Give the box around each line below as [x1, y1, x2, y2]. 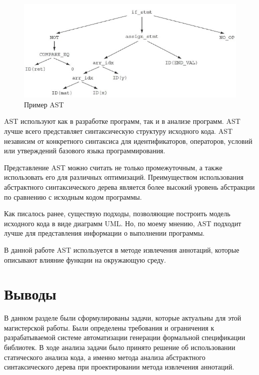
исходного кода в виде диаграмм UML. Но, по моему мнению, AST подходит [4, 218, 241, 228]
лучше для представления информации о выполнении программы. [4, 228, 205, 238]
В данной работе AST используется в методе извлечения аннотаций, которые [4, 244, 239, 255]
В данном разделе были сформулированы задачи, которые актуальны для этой [4, 313, 241, 323]
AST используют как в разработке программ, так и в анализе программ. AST [4, 116, 240, 126]
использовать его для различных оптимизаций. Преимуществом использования [4, 172, 243, 182]
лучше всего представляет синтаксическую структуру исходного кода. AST [4, 126, 233, 136]
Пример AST [24, 99, 64, 109]
